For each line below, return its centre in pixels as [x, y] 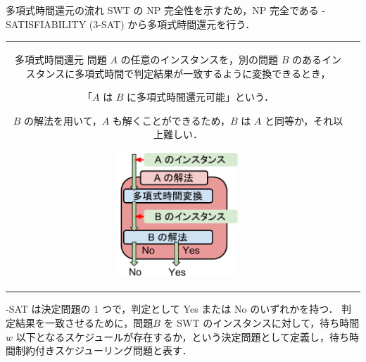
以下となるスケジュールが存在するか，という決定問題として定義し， [173, 336]
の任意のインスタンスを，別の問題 [199, 59]
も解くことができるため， [171, 120]
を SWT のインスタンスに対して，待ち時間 [261, 323]
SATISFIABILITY [46, 24]
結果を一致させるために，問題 [84, 323]
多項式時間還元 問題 [61, 59]
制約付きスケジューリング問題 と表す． [103, 350]
